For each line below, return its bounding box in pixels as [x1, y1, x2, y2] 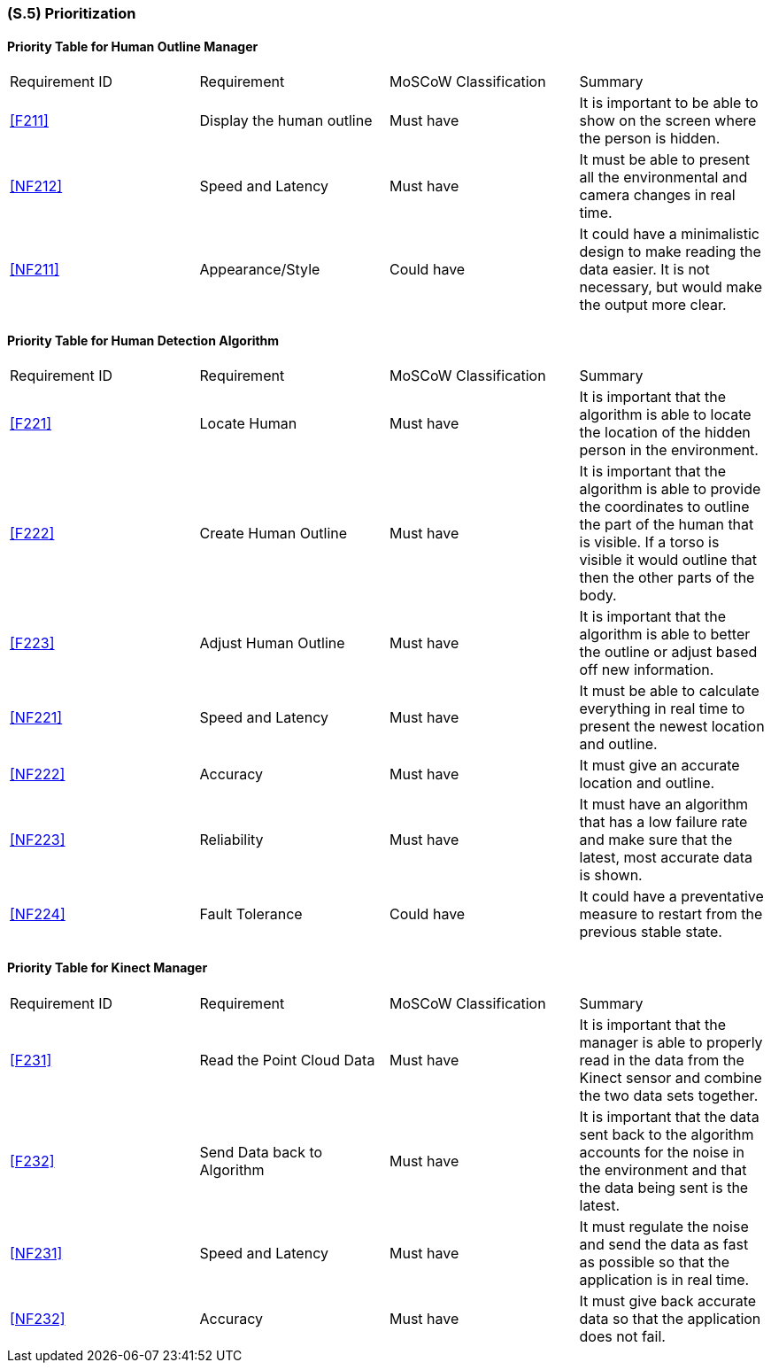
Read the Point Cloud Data [199, 1050, 375, 1069]
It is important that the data [579, 1107, 759, 1126]
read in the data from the [579, 1050, 744, 1069]
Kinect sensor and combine [579, 1068, 762, 1087]
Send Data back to [199, 1142, 323, 1161]
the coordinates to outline [579, 498, 750, 516]
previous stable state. [579, 923, 722, 941]
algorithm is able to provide [579, 480, 761, 499]
